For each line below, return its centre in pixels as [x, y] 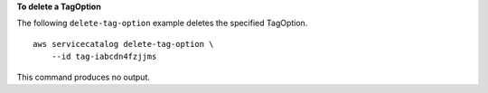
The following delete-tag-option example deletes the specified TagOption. [162, 23]
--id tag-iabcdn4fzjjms [104, 57]
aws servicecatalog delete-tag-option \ [123, 44]
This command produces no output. [84, 77]
